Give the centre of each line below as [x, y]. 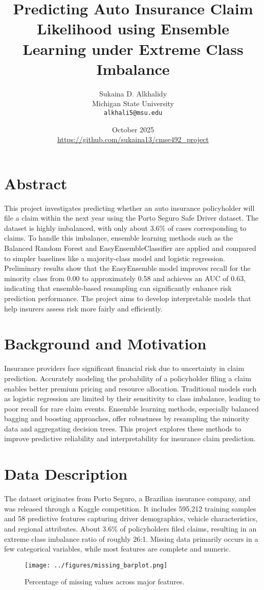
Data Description [66, 474]
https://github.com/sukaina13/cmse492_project [133, 139]
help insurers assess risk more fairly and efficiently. [83, 308]
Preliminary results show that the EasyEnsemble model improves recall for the [127, 268]
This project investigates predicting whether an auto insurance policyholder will [129, 208]
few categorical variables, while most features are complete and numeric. [117, 549]
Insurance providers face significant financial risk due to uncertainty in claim [124, 368]
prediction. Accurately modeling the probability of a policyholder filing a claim [128, 378]
